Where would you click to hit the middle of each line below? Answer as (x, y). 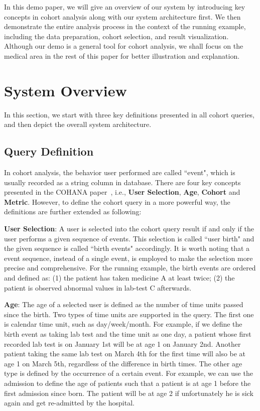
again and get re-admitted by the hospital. (69, 403)
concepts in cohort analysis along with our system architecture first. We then (122, 16)
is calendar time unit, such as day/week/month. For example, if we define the (123, 324)
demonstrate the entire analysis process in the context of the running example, (125, 26)
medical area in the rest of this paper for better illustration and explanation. (122, 55)
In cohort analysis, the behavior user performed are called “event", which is (120, 172)
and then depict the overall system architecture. (78, 124)
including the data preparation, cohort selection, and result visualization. (116, 36)
